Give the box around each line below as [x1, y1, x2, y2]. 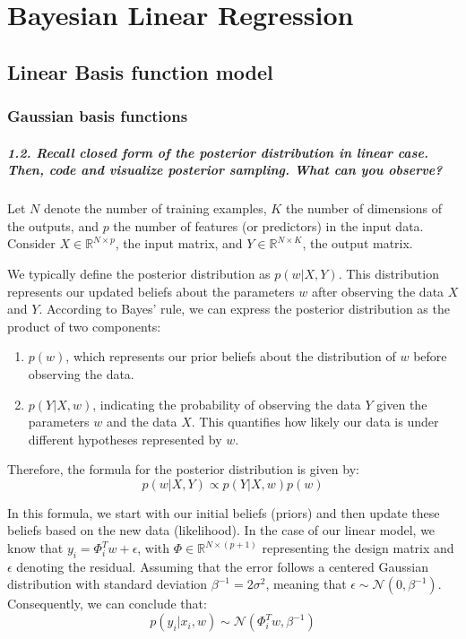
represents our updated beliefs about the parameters [7, 281, 295, 300]
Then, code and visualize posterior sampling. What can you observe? [7, 160, 443, 179]
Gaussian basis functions [7, 105, 188, 127]
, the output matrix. [302, 234, 413, 253]
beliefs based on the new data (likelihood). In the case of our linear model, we [7, 521, 436, 540]
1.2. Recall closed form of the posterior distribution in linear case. [7, 142, 428, 161]
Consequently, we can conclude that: [7, 594, 207, 613]
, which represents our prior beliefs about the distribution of [65, 347, 396, 366]
